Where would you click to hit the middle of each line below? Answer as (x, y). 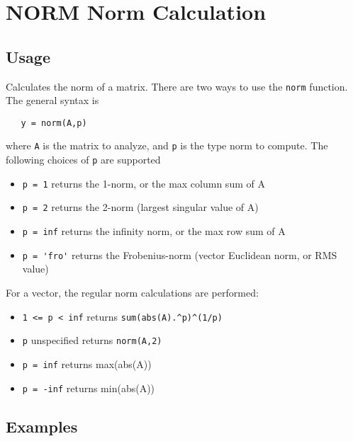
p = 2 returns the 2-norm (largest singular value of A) (140, 207)
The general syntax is (52, 100)
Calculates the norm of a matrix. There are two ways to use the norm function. (177, 86)
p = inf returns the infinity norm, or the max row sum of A (154, 231)
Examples (42, 426)
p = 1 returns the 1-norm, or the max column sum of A (144, 183)
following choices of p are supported (83, 160)
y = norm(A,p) (54, 123)
